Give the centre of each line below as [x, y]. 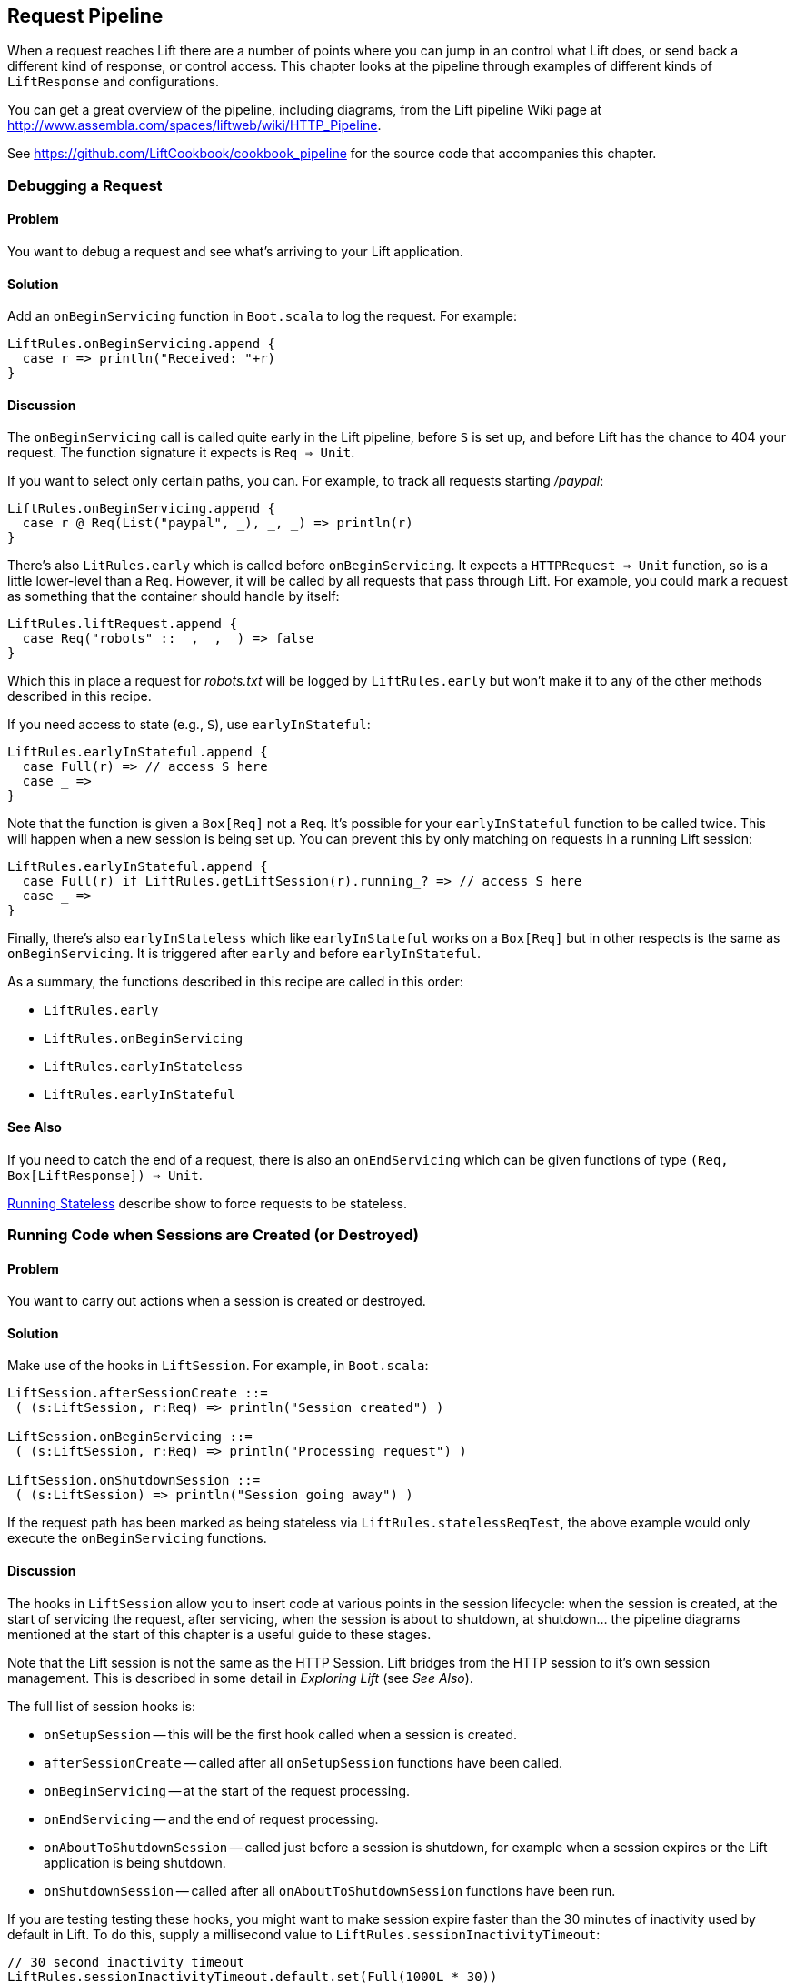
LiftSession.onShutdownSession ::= [134, 1481]
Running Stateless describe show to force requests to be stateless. [207, 1203]
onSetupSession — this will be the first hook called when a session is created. [281, 1734]
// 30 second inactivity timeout [126, 1962]
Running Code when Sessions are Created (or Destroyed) [213, 1235]
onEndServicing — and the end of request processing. [211, 1818]
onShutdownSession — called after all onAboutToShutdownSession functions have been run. [330, 1890]
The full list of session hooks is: [102, 1706]
